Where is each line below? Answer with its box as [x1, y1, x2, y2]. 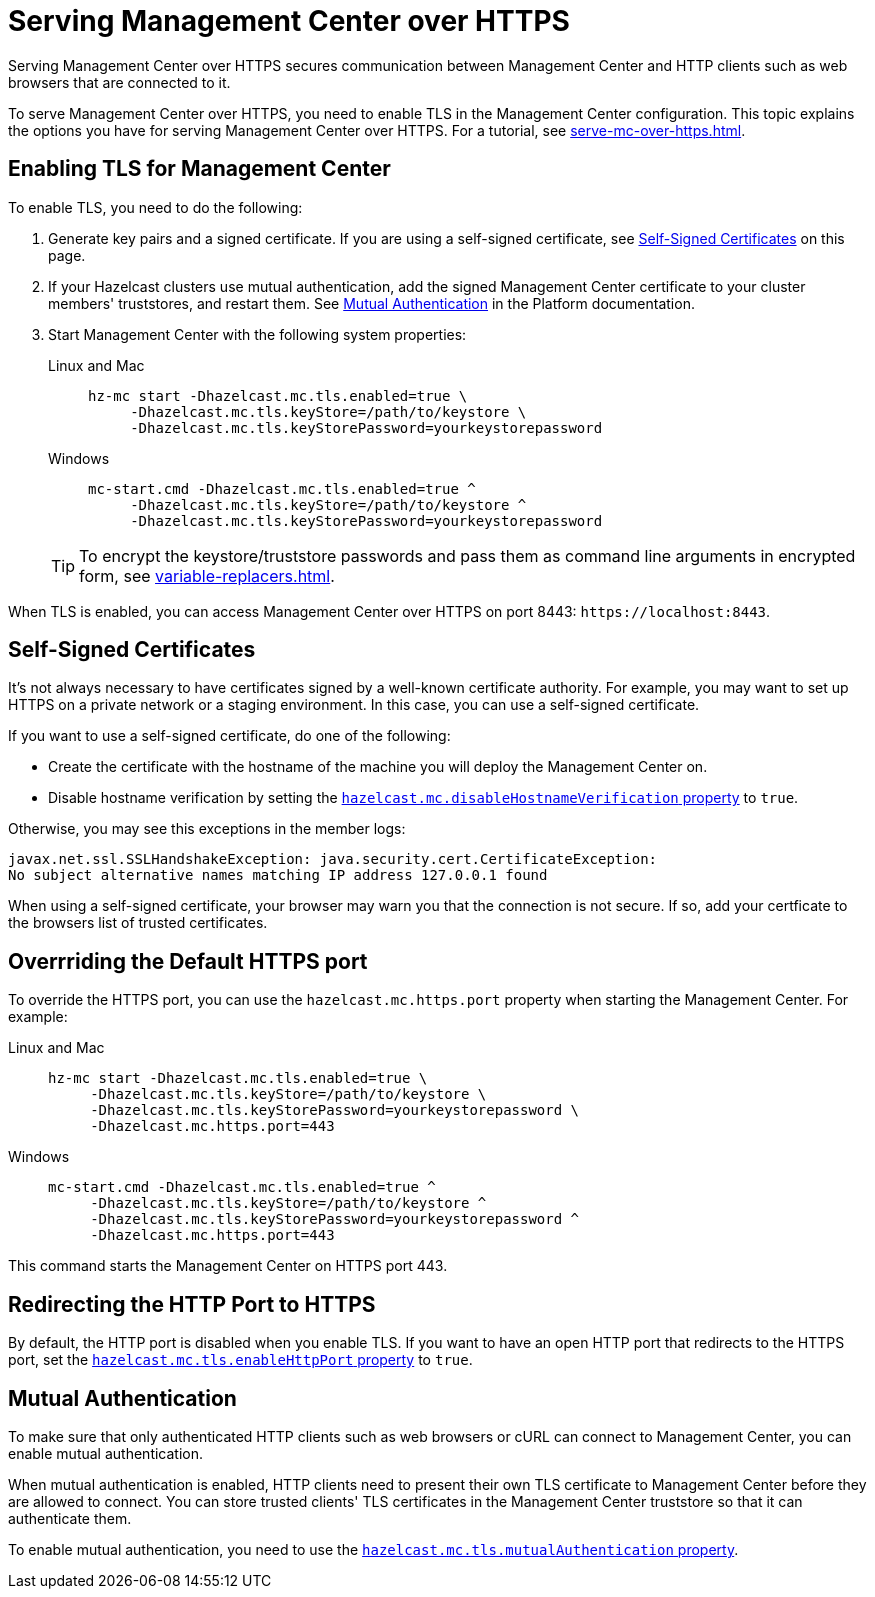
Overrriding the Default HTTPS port [8, 948, 368, 974]
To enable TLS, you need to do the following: [8, 198, 303, 216]
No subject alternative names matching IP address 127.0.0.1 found [8, 867, 548, 884]
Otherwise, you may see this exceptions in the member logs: [8, 820, 406, 838]
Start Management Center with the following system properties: [48, 325, 467, 343]
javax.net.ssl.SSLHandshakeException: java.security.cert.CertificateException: [8, 851, 658, 868]
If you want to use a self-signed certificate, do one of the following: [8, 727, 451, 745]
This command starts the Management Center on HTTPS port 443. [8, 1257, 448, 1275]
